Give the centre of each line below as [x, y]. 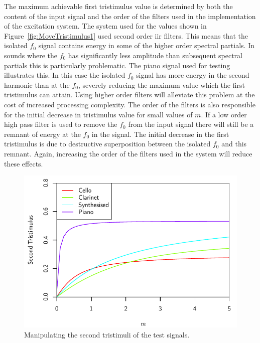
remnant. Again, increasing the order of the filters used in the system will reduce [128, 153]
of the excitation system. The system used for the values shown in [105, 26]
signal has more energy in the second [193, 75]
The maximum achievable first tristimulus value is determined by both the [118, 6]
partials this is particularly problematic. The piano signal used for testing [117, 65]
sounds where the [31, 55]
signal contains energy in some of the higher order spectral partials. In [146, 45]
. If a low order [224, 114]
